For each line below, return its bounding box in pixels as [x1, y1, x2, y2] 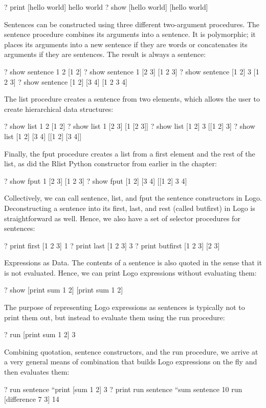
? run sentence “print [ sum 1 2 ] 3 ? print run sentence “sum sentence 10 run [4, 383, 242, 394]
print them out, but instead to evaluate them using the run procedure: [4, 312, 225, 322]
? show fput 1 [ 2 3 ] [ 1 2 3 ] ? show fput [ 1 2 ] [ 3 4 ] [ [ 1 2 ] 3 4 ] [4, 175, 187, 186]
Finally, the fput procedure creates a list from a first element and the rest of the [4, 148, 255, 159]
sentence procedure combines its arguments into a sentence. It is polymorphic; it [4, 29, 256, 40]
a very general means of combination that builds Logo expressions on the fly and [4, 356, 257, 367]
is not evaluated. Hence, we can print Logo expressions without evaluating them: [4, 267, 257, 278]
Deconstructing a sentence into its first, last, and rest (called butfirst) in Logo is [4, 202, 255, 213]
